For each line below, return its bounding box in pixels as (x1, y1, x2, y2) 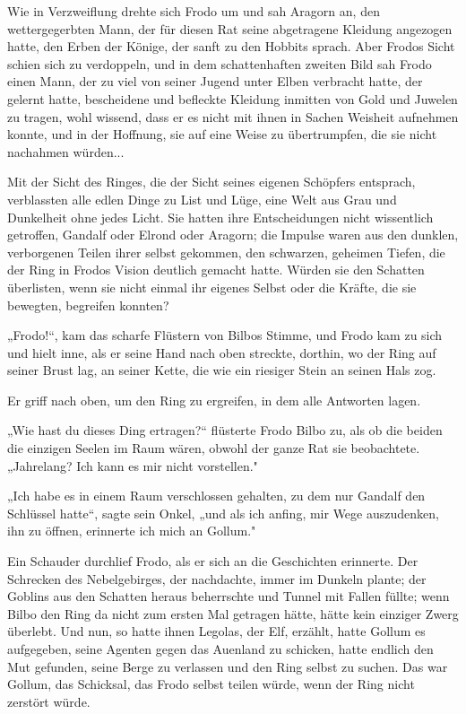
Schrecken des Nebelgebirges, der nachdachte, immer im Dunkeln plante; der (7, 569, 427, 588)
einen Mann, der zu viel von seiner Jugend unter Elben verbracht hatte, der (7, 72, 423, 91)
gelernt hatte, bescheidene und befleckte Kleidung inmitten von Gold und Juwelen (7, 89, 458, 108)
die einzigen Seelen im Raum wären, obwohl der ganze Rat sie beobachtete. (7, 439, 420, 457)
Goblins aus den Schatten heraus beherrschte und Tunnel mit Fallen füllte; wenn (7, 587, 450, 605)
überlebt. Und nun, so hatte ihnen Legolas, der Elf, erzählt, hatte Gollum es (7, 622, 426, 640)
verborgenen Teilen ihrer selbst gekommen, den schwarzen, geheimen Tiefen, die (7, 242, 445, 261)
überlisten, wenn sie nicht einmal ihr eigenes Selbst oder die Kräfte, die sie (7, 277, 417, 296)
